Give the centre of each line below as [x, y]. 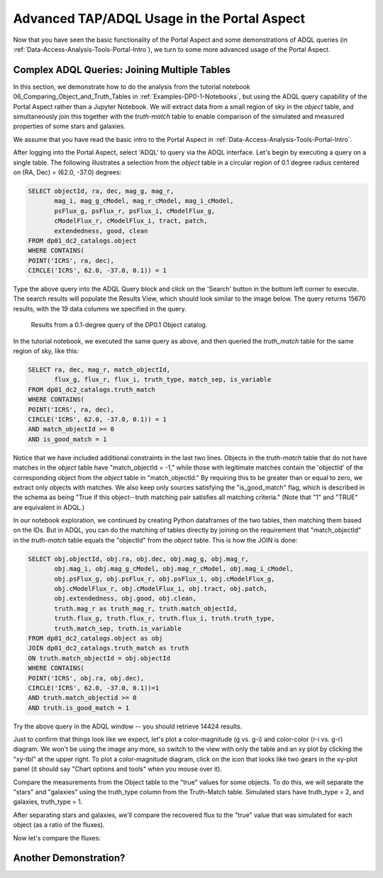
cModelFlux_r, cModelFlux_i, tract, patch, [131, 221]
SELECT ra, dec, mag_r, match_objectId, [99, 370]
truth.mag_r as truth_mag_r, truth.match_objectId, [146, 609]
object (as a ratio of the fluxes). [59, 825]
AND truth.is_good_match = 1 [79, 708]
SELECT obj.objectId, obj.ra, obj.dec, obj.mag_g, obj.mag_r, [138, 559]
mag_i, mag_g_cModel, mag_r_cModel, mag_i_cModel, [144, 201]
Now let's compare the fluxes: [57, 838]
